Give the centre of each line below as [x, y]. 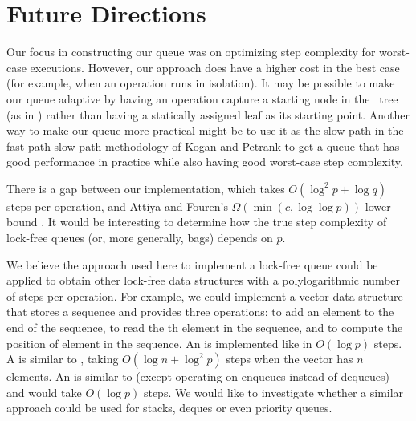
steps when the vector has [290, 359]
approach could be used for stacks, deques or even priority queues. [169, 408]
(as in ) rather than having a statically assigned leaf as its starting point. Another [208, 114]
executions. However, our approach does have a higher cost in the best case [215, 67]
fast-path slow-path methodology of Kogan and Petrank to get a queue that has [203, 146]
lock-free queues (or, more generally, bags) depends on [140, 238]
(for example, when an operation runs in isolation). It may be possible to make [201, 83]
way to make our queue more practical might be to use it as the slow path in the [205, 130]
